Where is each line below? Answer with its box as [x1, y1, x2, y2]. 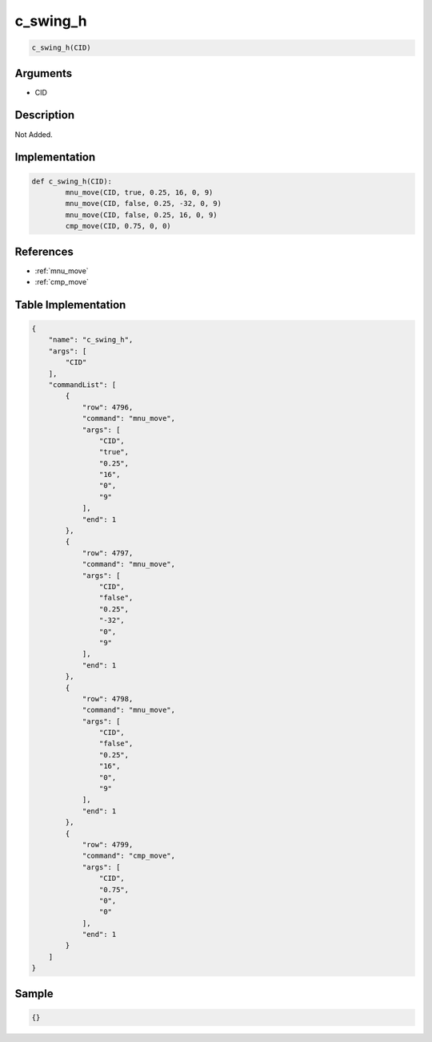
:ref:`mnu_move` [34, 265, 89, 276]
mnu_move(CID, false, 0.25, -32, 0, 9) [65, 199, 222, 208]
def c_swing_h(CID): [31, 176, 112, 186]
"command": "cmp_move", [82, 851, 176, 861]
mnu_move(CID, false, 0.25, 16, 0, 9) [65, 210, 218, 220]
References [14, 244, 74, 258]
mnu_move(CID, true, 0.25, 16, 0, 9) [65, 188, 214, 196]
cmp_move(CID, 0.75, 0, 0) [65, 221, 171, 231]
